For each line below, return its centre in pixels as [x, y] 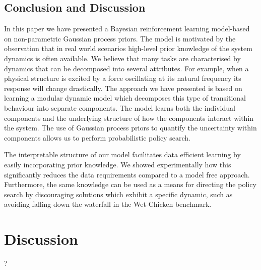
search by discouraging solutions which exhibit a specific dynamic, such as [118, 194]
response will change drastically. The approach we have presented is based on [123, 88]
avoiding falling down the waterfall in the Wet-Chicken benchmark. [108, 204]
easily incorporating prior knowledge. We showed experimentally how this [118, 164]
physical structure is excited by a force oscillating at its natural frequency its [123, 78]
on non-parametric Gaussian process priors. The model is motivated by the [120, 38]
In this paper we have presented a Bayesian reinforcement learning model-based [127, 29]
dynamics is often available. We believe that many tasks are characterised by [122, 58]
